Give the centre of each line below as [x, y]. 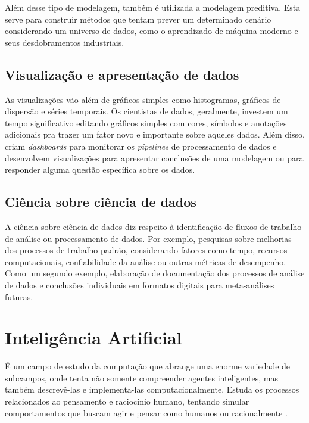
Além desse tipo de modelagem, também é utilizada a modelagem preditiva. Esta [153, 7]
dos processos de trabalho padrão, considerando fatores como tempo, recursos [146, 250]
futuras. [19, 296]
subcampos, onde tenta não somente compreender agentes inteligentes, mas [141, 377]
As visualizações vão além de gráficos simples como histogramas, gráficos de [143, 99]
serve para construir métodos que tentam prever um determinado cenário [138, 19]
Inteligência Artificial [93, 338]
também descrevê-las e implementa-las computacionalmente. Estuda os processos [152, 389]
